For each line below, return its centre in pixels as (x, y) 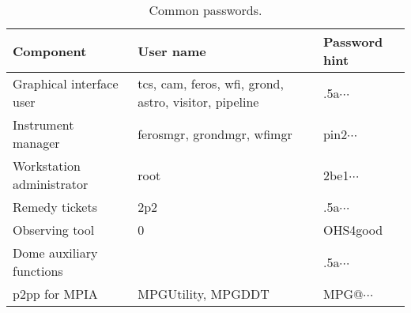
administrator (51, 184)
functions (38, 271)
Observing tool (54, 230)
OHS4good (353, 230)
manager (36, 143)
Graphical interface (66, 83)
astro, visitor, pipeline (198, 102)
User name (172, 51)
